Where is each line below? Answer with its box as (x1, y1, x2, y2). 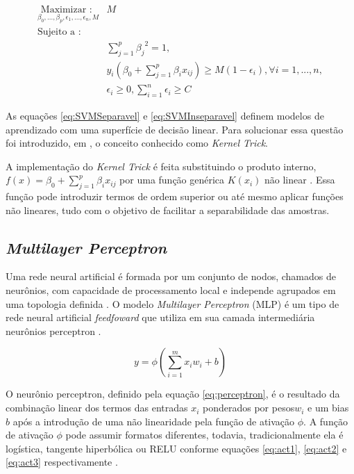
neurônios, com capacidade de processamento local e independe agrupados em (6, 283, 336, 297)
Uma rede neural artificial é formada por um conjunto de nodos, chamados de (6, 269, 336, 284)
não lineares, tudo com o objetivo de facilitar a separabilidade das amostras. (6, 202, 330, 217)
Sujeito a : (37, 27, 81, 38)
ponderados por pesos (203, 400, 295, 415)
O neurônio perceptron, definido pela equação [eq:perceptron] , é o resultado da (6, 386, 340, 401)
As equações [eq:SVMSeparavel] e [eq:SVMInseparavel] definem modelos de (6, 108, 324, 122)
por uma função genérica (119, 172, 225, 187)
